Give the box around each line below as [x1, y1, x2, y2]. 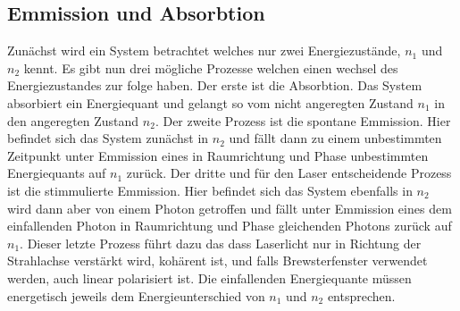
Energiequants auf [7, 164, 106, 182]
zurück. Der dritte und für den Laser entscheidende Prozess [126, 164, 452, 182]
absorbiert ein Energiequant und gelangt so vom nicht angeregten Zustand [7, 93, 414, 112]
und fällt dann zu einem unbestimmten [229, 129, 442, 147]
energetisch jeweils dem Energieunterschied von [7, 286, 265, 305]
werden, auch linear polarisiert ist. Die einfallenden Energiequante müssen [7, 268, 412, 287]
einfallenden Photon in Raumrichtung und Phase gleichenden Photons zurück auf [7, 216, 452, 235]
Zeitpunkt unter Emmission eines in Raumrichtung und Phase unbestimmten [7, 146, 429, 164]
